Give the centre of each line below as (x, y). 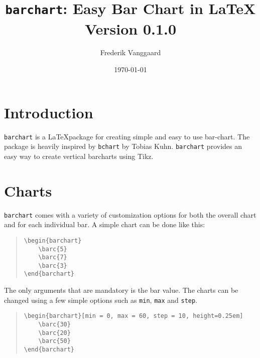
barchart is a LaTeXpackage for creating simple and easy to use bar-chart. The (127, 136)
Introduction (49, 112)
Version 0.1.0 (131, 28)
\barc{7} (53, 257)
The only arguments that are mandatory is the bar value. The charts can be (121, 290)
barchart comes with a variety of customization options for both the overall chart (130, 214)
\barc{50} (54, 341)
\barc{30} (54, 325)
